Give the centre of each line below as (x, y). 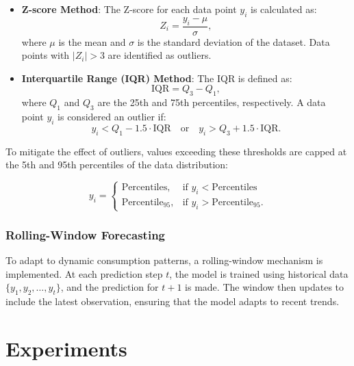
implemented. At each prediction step (84, 273)
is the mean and (92, 41)
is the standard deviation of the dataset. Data (233, 41)
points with (46, 55)
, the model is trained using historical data (259, 273)
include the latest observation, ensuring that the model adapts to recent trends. (173, 301)
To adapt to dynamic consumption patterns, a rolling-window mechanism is (164, 260)
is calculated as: (284, 9)
